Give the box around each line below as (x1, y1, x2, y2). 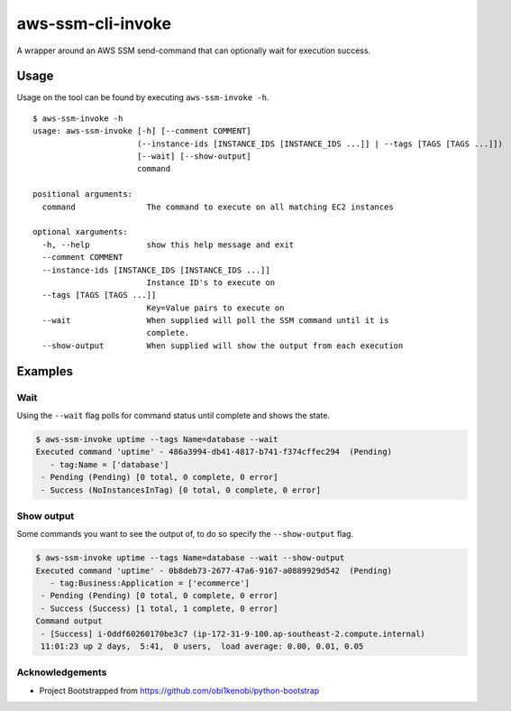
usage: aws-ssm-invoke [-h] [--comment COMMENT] (32, 126, 251, 136)
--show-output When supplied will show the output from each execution (41, 340, 404, 351)
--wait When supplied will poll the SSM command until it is (41, 316, 389, 326)
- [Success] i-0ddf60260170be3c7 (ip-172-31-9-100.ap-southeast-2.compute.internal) (41, 628, 425, 639)
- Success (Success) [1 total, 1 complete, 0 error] (41, 603, 278, 614)
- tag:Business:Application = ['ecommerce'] (50, 578, 250, 588)
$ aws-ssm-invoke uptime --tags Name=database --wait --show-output (35, 553, 345, 563)
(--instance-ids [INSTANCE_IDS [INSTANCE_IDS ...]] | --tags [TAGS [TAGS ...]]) (136, 138, 504, 149)
